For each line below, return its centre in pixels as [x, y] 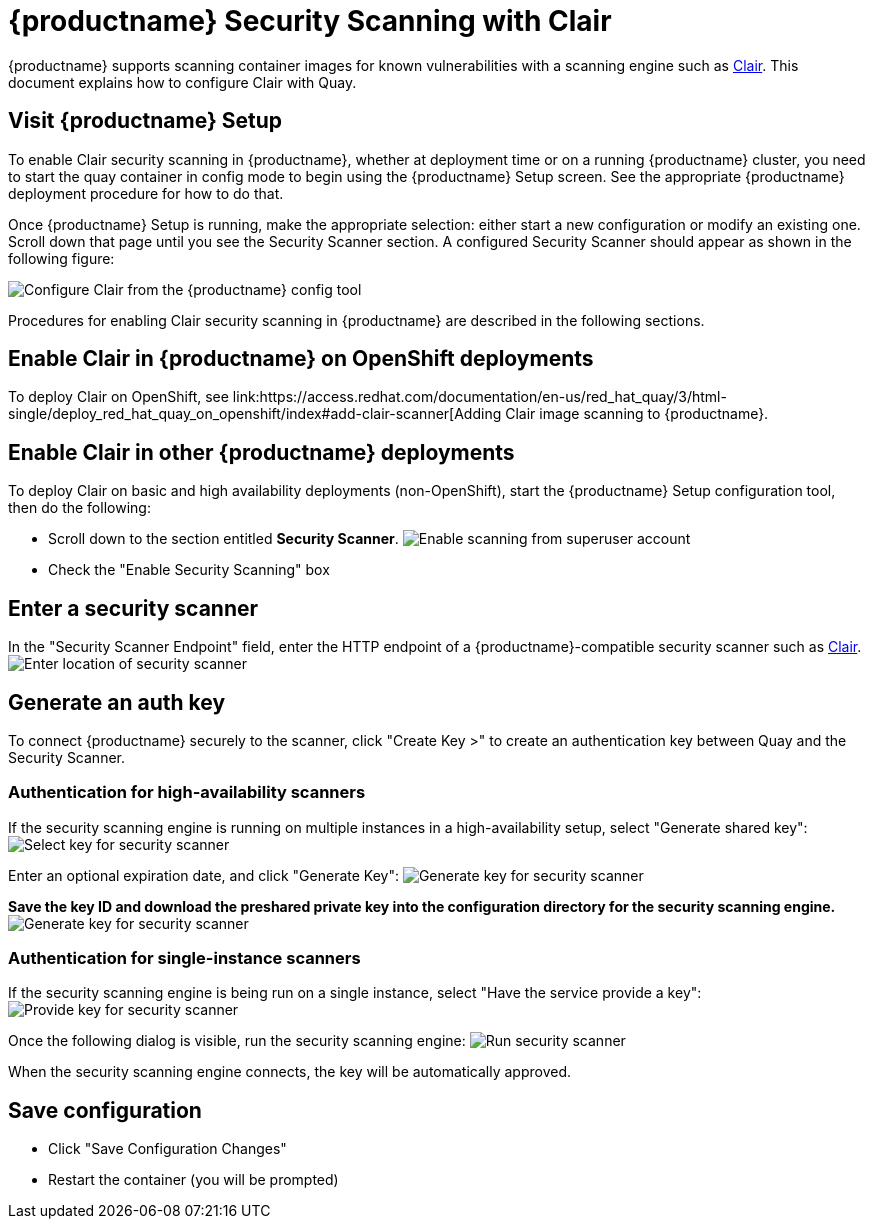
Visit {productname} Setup [145, 121]
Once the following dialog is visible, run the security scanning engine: [237, 1041]
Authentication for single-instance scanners [184, 958]
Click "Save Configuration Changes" [167, 1149]
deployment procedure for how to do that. [146, 193]
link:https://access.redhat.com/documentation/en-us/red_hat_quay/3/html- [479, 397]
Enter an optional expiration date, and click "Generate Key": [203, 875]
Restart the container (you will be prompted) [193, 1180]
